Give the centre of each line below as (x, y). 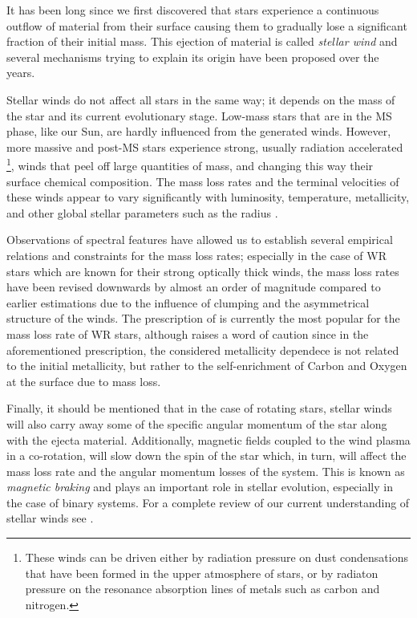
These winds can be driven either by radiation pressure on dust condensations (217, 557)
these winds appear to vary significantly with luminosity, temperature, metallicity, (208, 197)
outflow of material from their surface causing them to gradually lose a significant (207, 25)
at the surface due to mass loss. (84, 381)
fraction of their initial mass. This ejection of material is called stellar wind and (202, 41)
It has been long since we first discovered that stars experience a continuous (193, 10)
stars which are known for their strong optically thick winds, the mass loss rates (203, 271)
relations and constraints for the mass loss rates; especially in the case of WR (196, 255)
